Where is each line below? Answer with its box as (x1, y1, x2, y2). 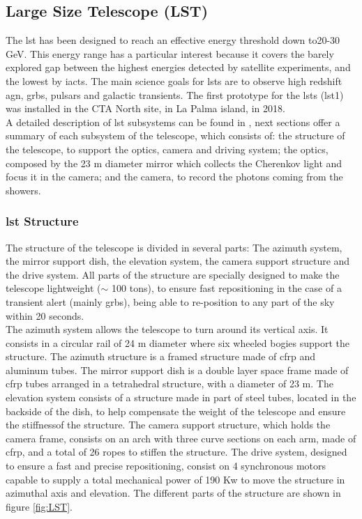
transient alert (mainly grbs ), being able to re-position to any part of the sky (6, 294, 335, 309)
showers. (6, 183, 41, 197)
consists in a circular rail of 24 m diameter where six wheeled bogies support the (6, 335, 349, 350)
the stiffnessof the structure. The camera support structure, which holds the (6, 417, 331, 432)
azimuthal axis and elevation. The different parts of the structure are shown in (6, 486, 341, 500)
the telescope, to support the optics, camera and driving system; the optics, (6, 141, 329, 156)
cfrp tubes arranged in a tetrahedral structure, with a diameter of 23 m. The (6, 376, 333, 391)
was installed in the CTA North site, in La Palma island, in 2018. (6, 101, 285, 116)
